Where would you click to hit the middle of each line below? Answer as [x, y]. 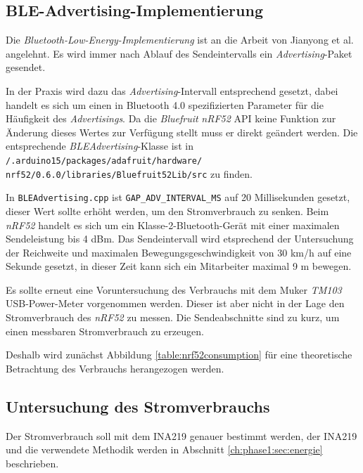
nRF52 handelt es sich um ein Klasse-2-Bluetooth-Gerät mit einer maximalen [173, 225]
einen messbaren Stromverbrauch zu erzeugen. [105, 331]
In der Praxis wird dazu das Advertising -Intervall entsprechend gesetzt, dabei [172, 90]
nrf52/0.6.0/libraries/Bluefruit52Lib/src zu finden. [129, 173]
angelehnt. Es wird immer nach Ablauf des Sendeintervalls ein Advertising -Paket [179, 53]
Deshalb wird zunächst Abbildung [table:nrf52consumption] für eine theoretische [179, 355]
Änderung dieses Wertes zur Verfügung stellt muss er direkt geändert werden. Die [182, 132]
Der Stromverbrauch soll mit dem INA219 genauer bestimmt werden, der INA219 [181, 435]
